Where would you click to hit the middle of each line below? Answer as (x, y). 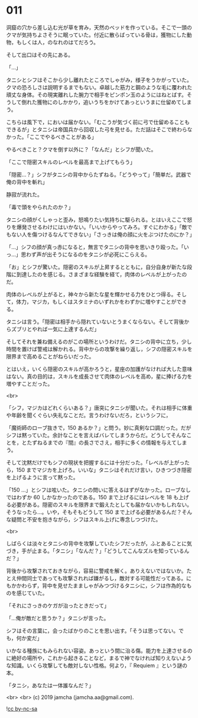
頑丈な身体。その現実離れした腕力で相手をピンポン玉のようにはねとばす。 (97, 95)
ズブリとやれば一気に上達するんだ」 (55, 329)
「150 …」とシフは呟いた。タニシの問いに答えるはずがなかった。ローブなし (98, 490)
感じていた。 (32, 593)
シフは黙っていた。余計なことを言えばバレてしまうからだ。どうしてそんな (97, 435)
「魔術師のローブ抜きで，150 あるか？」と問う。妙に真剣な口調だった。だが (99, 428)
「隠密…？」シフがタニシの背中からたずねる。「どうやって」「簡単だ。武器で (99, 174)
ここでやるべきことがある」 (63, 137)
